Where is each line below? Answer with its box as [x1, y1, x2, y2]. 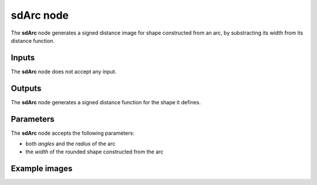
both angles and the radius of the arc [25, 141, 116, 148]
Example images [11, 164, 73, 174]
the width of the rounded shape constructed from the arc [25, 148, 164, 155]
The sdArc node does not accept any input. [11, 68, 117, 75]
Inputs [11, 53, 35, 63]
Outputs [11, 83, 42, 93]
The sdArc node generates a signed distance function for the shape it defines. [11, 98, 201, 105]
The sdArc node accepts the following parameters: [11, 129, 134, 136]
